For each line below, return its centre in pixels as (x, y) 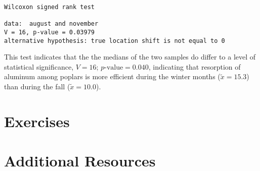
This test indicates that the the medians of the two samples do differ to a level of (130, 57)
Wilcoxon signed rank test (49, 7)
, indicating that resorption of (194, 66)
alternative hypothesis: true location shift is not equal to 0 (115, 41)
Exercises (37, 121)
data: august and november (51, 24)
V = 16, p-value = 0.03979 (49, 32)
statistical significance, (39, 66)
